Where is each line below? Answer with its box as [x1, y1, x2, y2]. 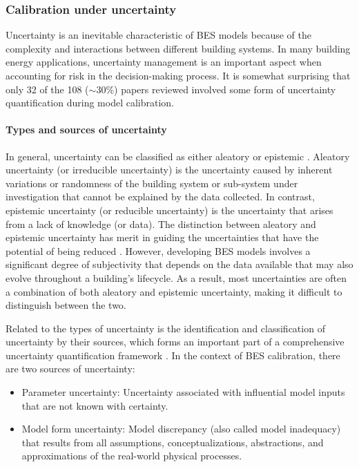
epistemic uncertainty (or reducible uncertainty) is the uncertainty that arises [6, 202, 333, 217]
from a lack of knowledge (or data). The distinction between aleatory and [6, 216, 316, 231]
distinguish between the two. [6, 298, 126, 312]
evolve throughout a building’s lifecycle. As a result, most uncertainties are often [6, 270, 347, 285]
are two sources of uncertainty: [6, 361, 135, 376]
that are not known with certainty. [21, 398, 168, 412]
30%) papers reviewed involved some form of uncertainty [96, 82, 336, 96]
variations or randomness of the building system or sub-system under [6, 175, 298, 190]
